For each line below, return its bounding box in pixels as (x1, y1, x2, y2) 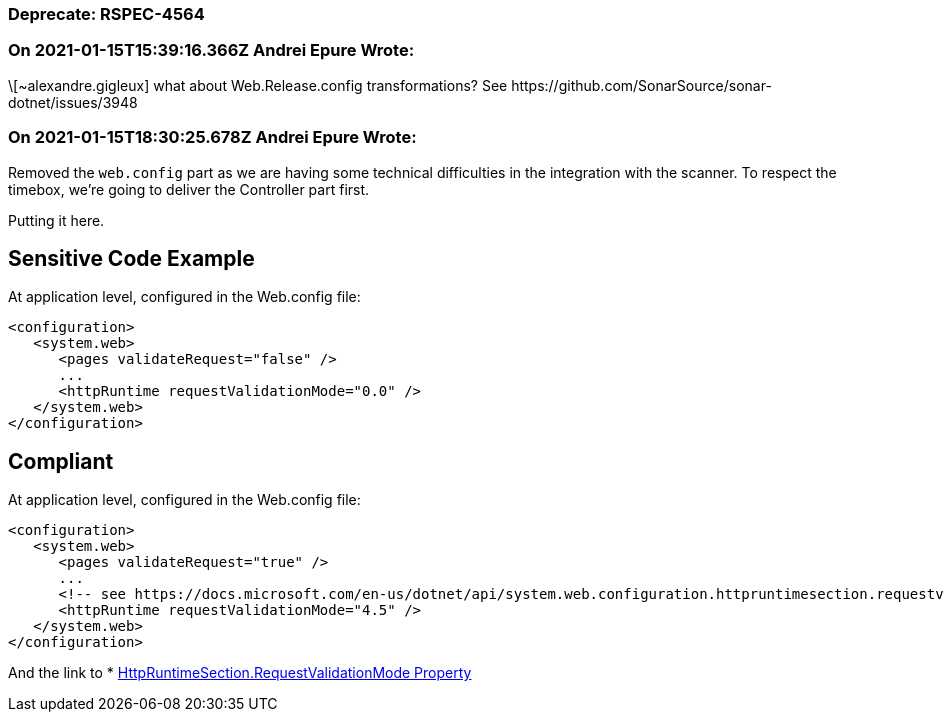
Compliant (8, 448, 114, 474)
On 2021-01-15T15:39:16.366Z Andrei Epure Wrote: (8, 40, 415, 61)
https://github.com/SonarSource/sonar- (511, 76, 772, 94)
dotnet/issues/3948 (8, 93, 138, 111)
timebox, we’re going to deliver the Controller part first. (8, 180, 370, 198)
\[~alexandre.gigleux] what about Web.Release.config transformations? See (8, 76, 508, 94)
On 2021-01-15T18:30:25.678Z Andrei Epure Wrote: (8, 127, 417, 148)
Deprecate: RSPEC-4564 (8, 4, 205, 24)
